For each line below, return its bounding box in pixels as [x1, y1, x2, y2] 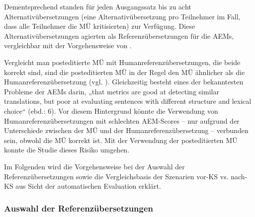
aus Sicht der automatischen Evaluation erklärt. [15, 181, 161, 191]
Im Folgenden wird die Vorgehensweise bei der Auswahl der [4, 161, 185, 171]
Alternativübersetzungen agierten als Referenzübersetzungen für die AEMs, [4, 30, 234, 41]
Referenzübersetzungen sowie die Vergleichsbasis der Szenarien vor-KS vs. [4, 171, 229, 181]
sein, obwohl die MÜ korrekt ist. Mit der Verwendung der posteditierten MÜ [4, 135, 238, 145]
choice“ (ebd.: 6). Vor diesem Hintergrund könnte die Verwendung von [4, 105, 218, 116]
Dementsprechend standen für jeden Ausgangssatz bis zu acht [4, 1, 191, 11]
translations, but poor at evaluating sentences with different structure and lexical [4, 96, 252, 106]
